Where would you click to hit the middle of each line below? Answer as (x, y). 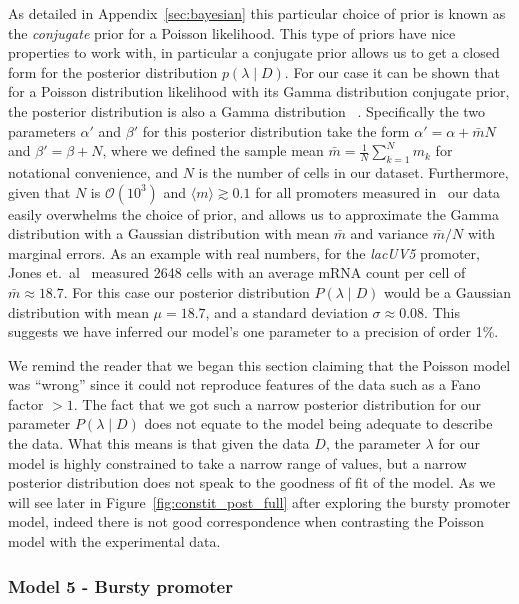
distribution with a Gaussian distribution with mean (168, 233)
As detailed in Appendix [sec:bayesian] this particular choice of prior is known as (257, 13)
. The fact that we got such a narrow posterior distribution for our (277, 403)
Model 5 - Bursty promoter (120, 585)
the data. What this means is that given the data (159, 443)
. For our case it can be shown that (392, 71)
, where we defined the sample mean (213, 150)
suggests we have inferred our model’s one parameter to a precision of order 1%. (253, 331)
